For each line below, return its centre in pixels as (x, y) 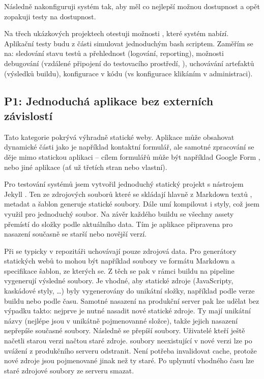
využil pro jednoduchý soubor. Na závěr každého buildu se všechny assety (119, 213)
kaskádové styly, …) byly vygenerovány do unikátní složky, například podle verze (129, 291)
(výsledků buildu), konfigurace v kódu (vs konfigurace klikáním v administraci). (128, 73)
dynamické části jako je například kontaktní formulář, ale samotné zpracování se (129, 147)
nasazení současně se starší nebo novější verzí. (76, 234)
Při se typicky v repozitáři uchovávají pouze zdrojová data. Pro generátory (120, 251)
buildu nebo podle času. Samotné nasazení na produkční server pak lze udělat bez (132, 300)
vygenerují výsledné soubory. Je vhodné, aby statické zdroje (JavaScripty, (119, 281)
